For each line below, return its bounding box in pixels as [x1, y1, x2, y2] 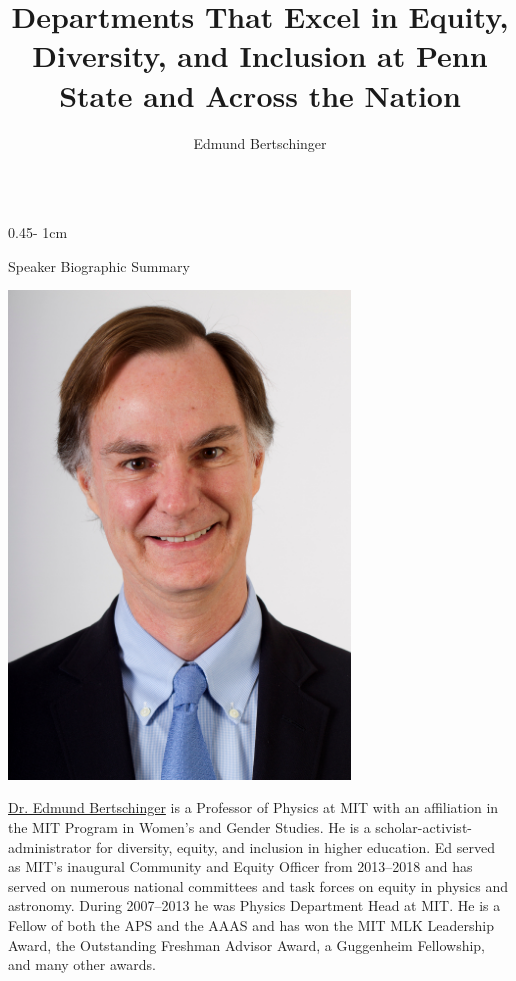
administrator [8, 836, 92, 857]
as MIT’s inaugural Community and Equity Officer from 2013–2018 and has [8, 856, 473, 877]
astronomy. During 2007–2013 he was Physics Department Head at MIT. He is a [8, 895, 501, 916]
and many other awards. [8, 954, 156, 975]
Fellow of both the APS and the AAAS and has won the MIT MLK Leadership [8, 915, 494, 936]
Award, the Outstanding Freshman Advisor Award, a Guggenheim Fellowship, [8, 934, 486, 955]
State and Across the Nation [59, 74, 461, 115]
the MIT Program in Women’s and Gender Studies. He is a [8, 817, 371, 838]
